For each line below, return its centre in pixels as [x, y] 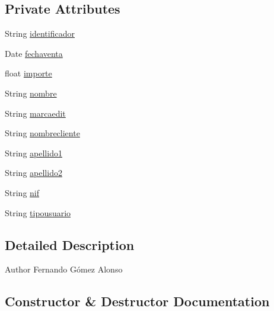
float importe [28, 73]
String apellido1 [34, 153]
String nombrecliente [42, 133]
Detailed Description [70, 244]
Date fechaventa [34, 53]
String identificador [40, 33]
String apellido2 [34, 173]
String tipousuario [38, 212]
